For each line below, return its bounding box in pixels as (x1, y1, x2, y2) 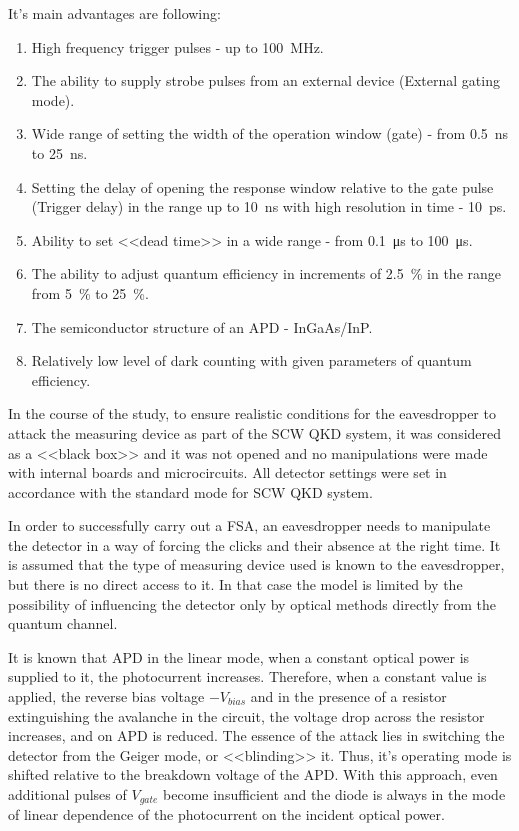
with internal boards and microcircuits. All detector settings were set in (8, 462, 447, 483)
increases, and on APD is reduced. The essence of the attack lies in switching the (8, 725, 505, 746)
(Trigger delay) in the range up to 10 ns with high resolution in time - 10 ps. (31, 196, 507, 217)
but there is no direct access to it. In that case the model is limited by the (8, 574, 463, 595)
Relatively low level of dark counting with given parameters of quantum (31, 350, 472, 371)
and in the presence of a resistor (250, 686, 447, 707)
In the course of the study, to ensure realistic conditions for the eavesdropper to (8, 403, 496, 424)
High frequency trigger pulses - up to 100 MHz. (31, 36, 324, 57)
